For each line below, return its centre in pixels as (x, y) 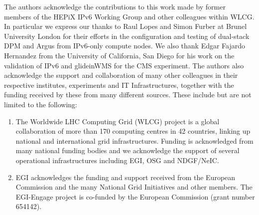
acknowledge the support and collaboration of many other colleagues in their (121, 75)
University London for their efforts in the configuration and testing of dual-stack (127, 36)
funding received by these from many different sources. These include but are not (128, 95)
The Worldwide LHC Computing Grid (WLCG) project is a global (118, 121)
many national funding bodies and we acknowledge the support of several (128, 150)
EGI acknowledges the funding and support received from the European (126, 177)
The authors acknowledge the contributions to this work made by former (115, 6)
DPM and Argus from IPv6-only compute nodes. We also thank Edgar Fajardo (125, 46)
